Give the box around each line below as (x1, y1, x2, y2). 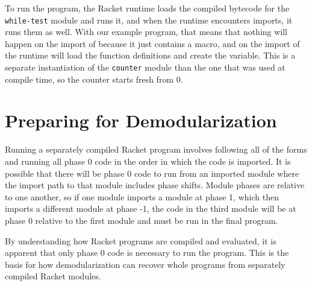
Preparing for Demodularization (5, 108, 277, 133)
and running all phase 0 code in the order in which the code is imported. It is (5, 155, 291, 167)
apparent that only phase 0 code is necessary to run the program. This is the (5, 246, 289, 259)
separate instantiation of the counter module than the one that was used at (5, 61, 285, 74)
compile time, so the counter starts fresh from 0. (5, 72, 183, 85)
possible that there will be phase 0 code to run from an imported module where (5, 167, 299, 179)
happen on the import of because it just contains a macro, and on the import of (5, 37, 300, 49)
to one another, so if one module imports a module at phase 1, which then (5, 190, 279, 203)
